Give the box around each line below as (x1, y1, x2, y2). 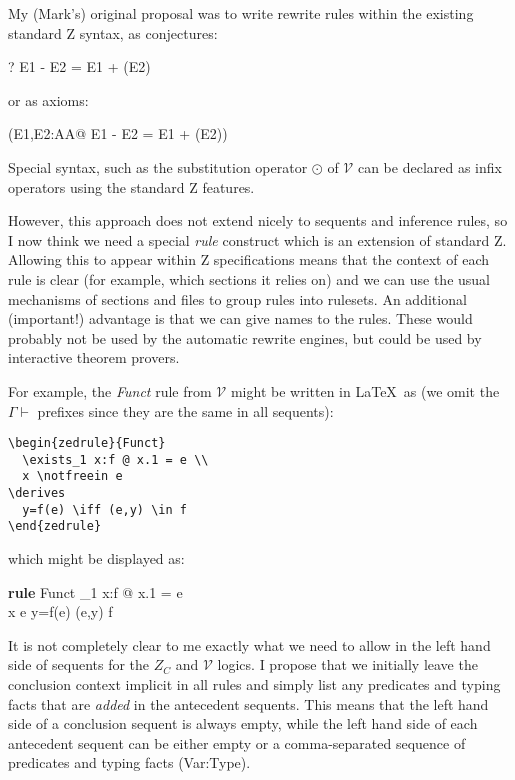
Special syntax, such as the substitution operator (8, 156, 308, 177)
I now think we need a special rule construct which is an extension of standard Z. (8, 229, 507, 250)
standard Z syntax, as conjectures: (8, 22, 218, 43)
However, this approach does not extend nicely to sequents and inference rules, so (8, 210, 508, 231)
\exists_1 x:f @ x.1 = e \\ (22, 452, 209, 467)
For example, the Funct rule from (8, 380, 212, 401)
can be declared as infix (357, 156, 502, 177)
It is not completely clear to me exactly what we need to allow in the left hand (8, 634, 491, 655)
